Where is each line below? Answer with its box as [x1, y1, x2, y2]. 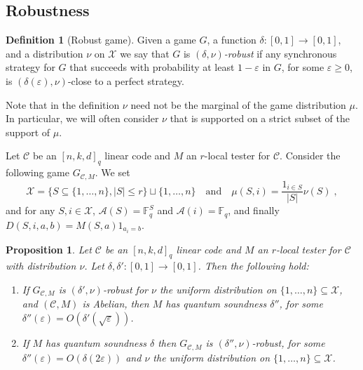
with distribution [6, 258, 76, 273]
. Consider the [280, 148, 341, 163]
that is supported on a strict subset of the [170, 111, 350, 126]
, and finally [228, 203, 280, 218]
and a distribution [6, 46, 83, 60]
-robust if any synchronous [224, 46, 337, 60]
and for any [6, 203, 55, 218]
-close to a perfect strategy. [67, 73, 184, 88]
